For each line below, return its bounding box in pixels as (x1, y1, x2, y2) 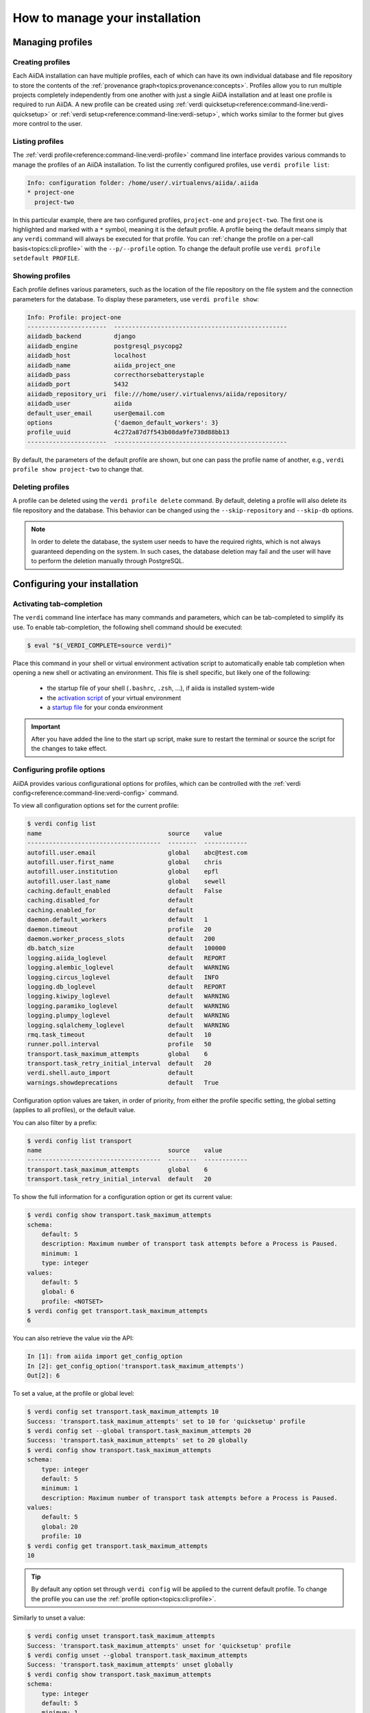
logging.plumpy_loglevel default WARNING (27, 1011, 230, 1020)
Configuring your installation (12, 578, 138, 589)
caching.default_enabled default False (27, 887, 223, 895)
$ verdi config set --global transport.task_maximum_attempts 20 (27, 1427, 251, 1435)
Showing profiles (12, 271, 71, 280)
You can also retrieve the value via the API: (12, 1334, 134, 1342)
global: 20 (41, 1523, 78, 1531)
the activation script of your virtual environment (47, 693, 182, 702)
